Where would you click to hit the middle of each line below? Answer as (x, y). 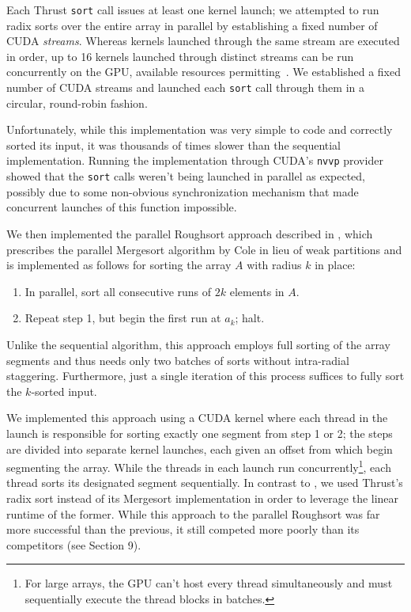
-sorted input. (64, 391)
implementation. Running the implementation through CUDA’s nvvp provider (195, 160)
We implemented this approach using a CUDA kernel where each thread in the (197, 418)
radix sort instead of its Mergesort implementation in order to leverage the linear (203, 498)
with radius (274, 265)
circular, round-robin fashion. (77, 103)
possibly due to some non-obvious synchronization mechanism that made (183, 191)
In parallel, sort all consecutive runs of (118, 291)
